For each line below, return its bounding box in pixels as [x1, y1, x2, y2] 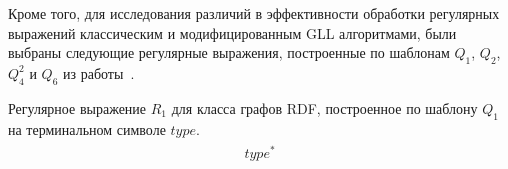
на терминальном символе [8, 118, 166, 139]
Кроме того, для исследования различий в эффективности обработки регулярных [8, 3, 500, 23]
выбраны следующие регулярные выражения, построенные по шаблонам [8, 42, 450, 63]
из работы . [63, 62, 135, 83]
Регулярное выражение [8, 97, 147, 118]
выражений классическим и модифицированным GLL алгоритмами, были [8, 22, 457, 43]
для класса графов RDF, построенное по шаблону [171, 97, 478, 118]
